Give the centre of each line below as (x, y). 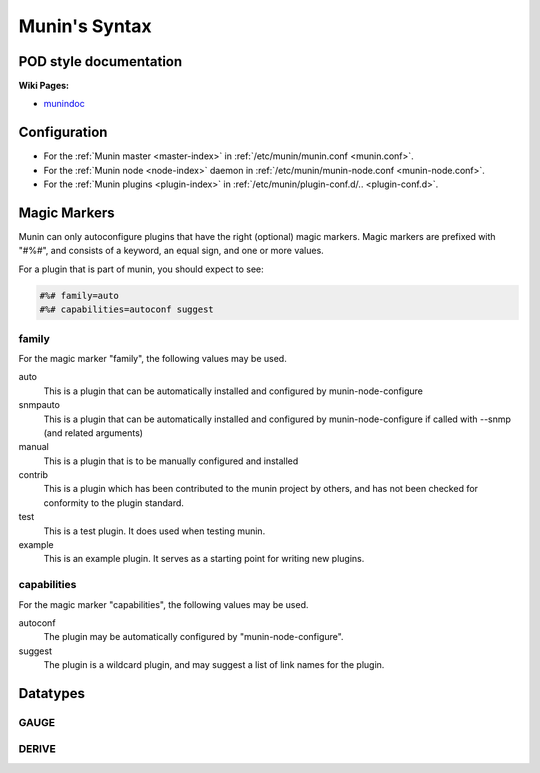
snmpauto (39, 405)
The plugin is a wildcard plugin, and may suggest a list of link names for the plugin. (214, 665)
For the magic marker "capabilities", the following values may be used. (163, 604)
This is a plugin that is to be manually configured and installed (171, 461)
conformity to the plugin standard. (114, 502)
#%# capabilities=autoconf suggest (126, 309)
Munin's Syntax (85, 26)
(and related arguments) (93, 432)
